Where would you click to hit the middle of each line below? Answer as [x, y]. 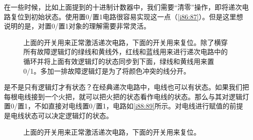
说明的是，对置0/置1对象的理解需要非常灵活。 [77, 26]
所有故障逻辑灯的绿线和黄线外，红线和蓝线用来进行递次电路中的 [126, 52]
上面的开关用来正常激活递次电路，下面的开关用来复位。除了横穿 [126, 42]
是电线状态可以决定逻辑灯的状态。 [58, 115]
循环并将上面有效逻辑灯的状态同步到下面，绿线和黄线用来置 [119, 61]
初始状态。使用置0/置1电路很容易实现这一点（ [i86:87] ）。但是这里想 [137, 16]
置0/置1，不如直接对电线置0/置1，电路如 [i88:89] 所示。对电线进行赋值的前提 [124, 106]
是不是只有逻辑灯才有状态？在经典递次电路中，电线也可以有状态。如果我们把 [126, 87]
